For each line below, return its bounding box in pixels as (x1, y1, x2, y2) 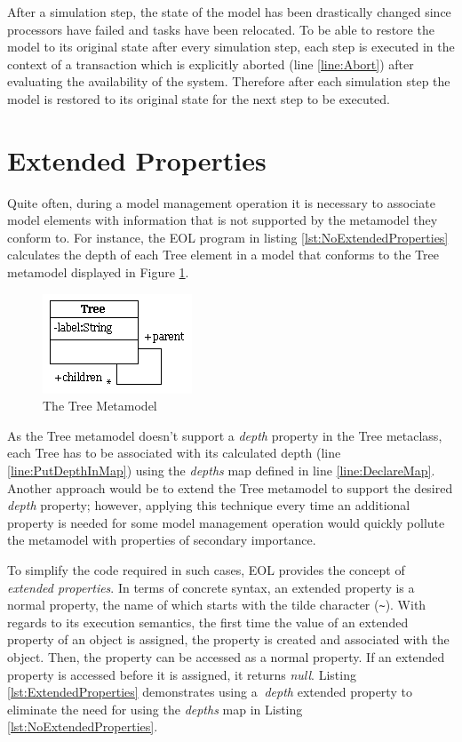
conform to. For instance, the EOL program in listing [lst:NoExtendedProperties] (7, 227, 449, 246)
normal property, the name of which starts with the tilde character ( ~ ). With (7, 595, 426, 614)
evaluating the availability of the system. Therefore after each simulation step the (7, 72, 450, 91)
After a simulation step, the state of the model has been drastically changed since (7, 3, 451, 20)
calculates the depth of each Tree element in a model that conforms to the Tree (7, 245, 439, 264)
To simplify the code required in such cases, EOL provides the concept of (7, 561, 405, 578)
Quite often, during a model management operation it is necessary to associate (7, 193, 435, 211)
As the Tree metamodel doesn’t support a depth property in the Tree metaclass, (7, 426, 442, 444)
